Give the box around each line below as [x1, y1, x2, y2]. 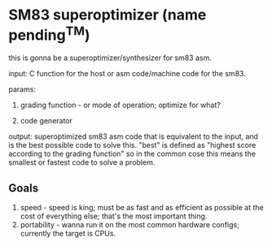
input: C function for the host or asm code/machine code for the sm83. [8, 69, 246, 79]
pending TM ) [8, 23, 90, 45]
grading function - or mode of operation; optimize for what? [20, 100, 222, 110]
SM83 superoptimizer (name [8, 6, 207, 24]
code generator [20, 116, 73, 126]
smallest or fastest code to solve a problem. [8, 158, 156, 167]
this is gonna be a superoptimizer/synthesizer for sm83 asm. [8, 53, 212, 63]
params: [8, 84, 37, 94]
